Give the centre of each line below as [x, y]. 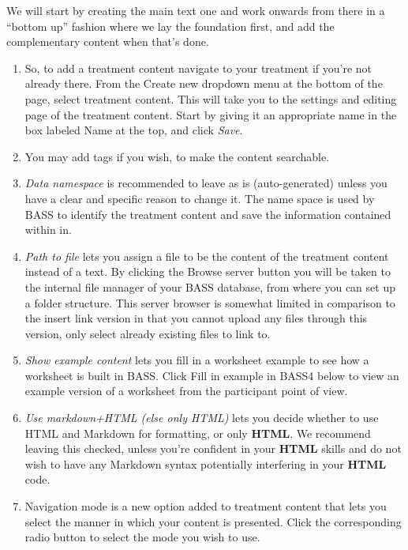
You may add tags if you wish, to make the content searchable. [177, 156]
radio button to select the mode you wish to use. [142, 537]
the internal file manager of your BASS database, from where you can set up [210, 286]
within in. [48, 230]
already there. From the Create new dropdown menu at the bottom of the [204, 83]
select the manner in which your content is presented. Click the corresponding [213, 521]
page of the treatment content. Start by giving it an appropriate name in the [211, 114]
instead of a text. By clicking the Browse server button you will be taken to [208, 271]
